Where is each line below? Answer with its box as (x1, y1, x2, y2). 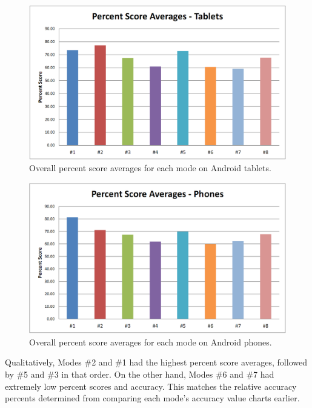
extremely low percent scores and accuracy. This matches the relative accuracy (5, 379, 297, 392)
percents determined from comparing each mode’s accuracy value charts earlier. (5, 392, 300, 404)
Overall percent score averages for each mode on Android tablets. (29, 161, 271, 174)
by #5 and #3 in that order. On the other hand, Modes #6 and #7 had (5, 368, 274, 381)
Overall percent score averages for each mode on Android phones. (29, 335, 272, 348)
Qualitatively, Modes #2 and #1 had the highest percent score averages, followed (5, 356, 307, 369)
